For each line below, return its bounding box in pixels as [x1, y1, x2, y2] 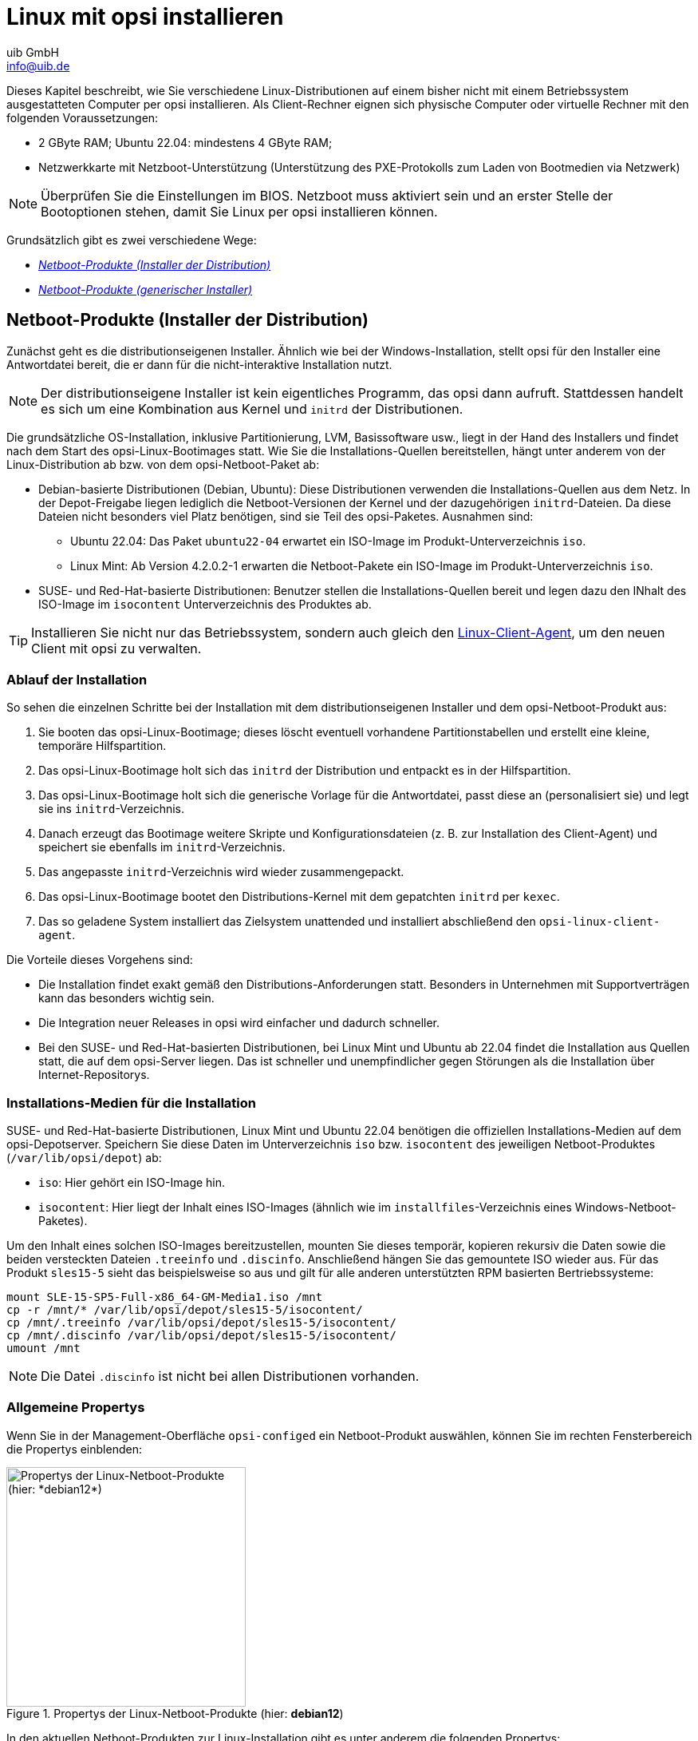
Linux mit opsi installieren [6, 3, 284, 30]
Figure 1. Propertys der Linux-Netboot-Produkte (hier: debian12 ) [6, 1706, 344, 1720]
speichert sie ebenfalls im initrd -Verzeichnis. [38, 840, 286, 855]
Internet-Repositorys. [38, 1068, 150, 1082]
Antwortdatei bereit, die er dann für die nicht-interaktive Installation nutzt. [6, 357, 392, 371]
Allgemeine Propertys [6, 1399, 145, 1416]
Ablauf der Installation [6, 671, 148, 688]
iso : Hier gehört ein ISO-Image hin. [38, 1176, 226, 1190]
